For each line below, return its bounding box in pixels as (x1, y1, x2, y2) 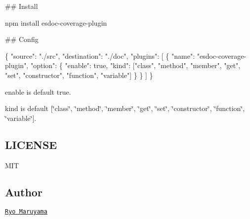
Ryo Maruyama (5, 208, 47, 216)
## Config (5, 34, 39, 44)
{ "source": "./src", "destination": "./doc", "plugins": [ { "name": (5, 50, 195, 61)
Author (5, 184, 42, 199)
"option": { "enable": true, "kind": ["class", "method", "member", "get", (30, 60, 241, 71)
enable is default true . (5, 86, 71, 97)
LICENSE (5, 137, 57, 152)
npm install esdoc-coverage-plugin (5, 17, 107, 28)
